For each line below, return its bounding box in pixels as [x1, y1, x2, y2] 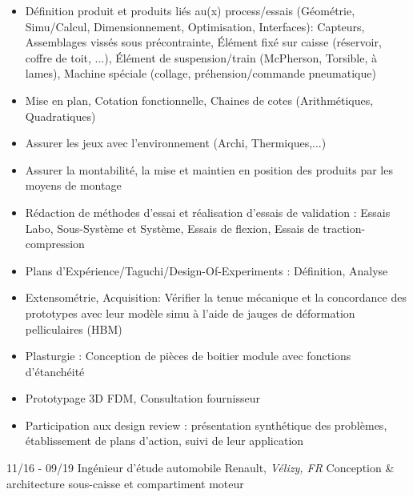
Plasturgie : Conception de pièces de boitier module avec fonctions [25, 347, 351, 364]
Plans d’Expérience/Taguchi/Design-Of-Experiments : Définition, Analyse [25, 262, 388, 279]
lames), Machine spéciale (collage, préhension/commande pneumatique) [25, 65, 376, 82]
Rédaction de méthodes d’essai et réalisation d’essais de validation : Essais [25, 203, 391, 220]
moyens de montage [25, 177, 122, 194]
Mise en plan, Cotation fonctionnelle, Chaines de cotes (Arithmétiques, [25, 91, 374, 108]
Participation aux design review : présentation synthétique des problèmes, [25, 416, 387, 433]
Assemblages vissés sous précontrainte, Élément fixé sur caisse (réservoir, [25, 34, 382, 50]
